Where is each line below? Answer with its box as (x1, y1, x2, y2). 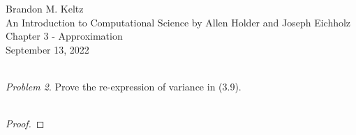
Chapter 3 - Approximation (6, 29, 123, 43)
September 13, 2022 (6, 42, 89, 56)
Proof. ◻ (6, 116, 45, 131)
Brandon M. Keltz (6, 1, 84, 15)
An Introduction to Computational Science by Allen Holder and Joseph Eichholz (6, 15, 351, 29)
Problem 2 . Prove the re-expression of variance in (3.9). (6, 79, 242, 93)
